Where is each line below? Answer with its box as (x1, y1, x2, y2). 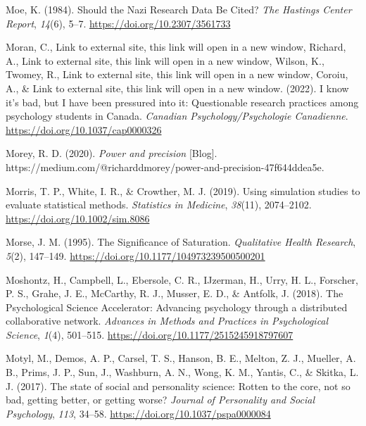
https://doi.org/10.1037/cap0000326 (6, 122, 162, 137)
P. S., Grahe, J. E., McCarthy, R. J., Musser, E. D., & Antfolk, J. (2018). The (6, 286, 343, 301)
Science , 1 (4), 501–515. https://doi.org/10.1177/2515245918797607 (6, 327, 294, 342)
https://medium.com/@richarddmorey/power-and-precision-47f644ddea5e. (6, 159, 324, 174)
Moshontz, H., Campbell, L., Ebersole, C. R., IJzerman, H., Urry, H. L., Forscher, (6, 272, 358, 287)
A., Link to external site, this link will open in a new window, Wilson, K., (6, 53, 324, 68)
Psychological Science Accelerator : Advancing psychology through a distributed (6, 299, 348, 314)
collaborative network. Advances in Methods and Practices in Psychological (6, 313, 329, 328)
